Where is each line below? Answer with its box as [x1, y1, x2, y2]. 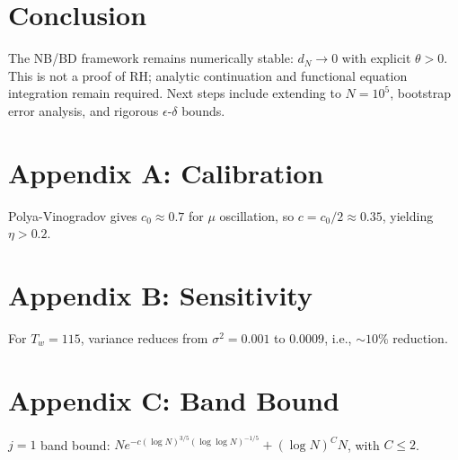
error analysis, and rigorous [8, 101, 159, 119]
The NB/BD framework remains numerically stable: [8, 49, 294, 67]
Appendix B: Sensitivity [8, 277, 313, 313]
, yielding [382, 206, 434, 225]
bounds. [181, 101, 225, 119]
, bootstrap [390, 84, 452, 102]
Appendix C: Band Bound [8, 381, 339, 418]
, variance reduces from [80, 328, 208, 347]
